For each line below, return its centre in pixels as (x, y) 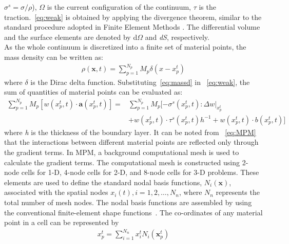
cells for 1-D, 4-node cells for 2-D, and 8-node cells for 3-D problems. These (140, 172)
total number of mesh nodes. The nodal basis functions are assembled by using (128, 202)
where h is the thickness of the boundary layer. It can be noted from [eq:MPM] (130, 132)
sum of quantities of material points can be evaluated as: (93, 92)
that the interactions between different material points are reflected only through (131, 142)
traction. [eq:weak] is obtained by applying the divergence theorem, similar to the (133, 17)
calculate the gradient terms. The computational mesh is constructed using (122, 162)
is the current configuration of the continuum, (119, 7)
